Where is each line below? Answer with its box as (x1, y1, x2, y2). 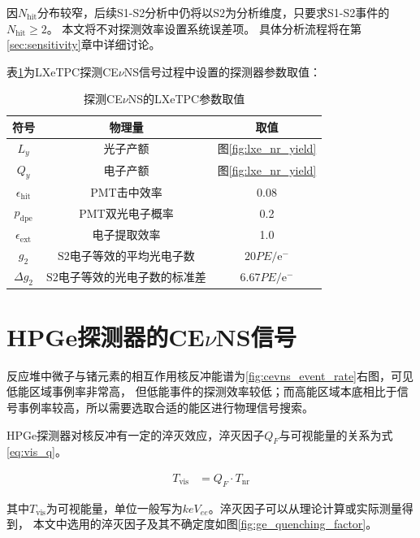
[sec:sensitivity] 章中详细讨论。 (6, 36, 161, 53)
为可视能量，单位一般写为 (45, 499, 183, 516)
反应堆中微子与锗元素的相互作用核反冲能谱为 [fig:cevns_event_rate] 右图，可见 (6, 367, 414, 384)
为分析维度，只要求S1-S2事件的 (225, 4, 390, 20)
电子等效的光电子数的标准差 (58, 267, 206, 284)
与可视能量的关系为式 (279, 426, 393, 443)
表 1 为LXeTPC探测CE (6, 63, 119, 80)
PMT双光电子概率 (79, 205, 174, 221)
